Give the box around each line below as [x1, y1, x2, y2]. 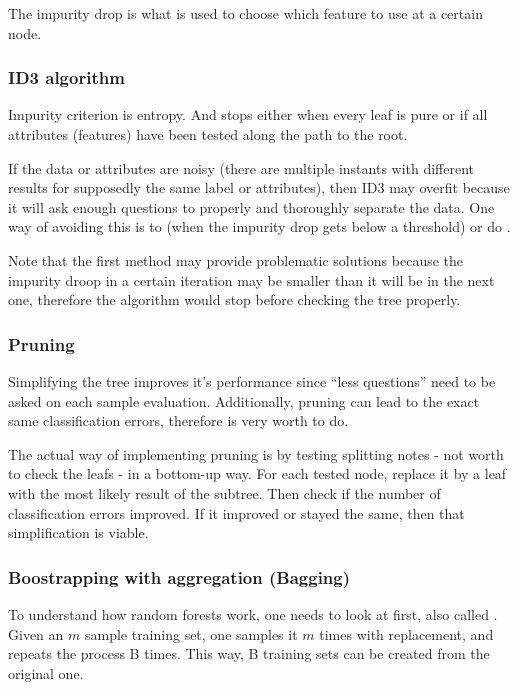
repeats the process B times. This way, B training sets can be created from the [8, 643, 490, 664]
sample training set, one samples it [84, 623, 298, 644]
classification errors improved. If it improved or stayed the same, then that [8, 502, 465, 523]
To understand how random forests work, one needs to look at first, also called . [8, 603, 498, 624]
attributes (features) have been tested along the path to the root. [8, 124, 408, 144]
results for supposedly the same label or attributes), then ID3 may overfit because [8, 177, 510, 198]
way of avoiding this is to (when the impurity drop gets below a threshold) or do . [8, 216, 511, 237]
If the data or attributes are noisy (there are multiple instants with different [8, 157, 475, 178]
